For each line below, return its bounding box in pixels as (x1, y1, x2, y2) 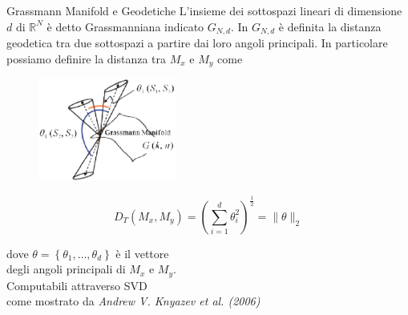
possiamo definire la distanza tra (6, 50, 167, 67)
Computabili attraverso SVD (6, 277, 147, 293)
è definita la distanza (278, 18, 382, 34)
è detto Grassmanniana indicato (46, 18, 204, 34)
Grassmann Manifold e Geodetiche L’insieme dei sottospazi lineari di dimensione (6, 2, 402, 18)
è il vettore (115, 244, 169, 261)
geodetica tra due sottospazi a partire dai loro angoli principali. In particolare (6, 34, 388, 51)
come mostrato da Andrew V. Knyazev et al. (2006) (6, 293, 261, 309)
